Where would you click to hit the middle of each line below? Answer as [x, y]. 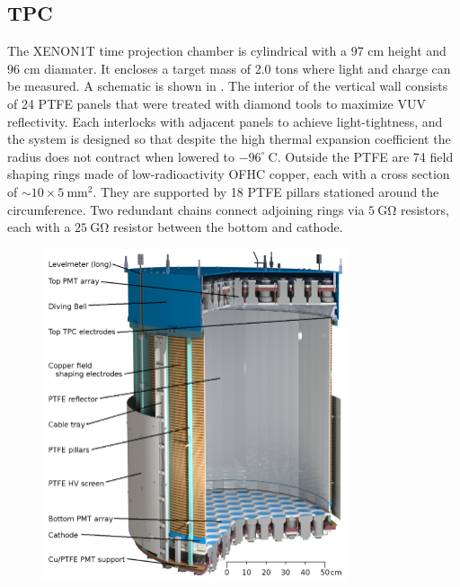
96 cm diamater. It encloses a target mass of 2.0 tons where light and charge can [229, 68]
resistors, [425, 209]
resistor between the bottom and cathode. [228, 227]
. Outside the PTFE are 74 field [365, 156]
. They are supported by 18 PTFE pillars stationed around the [266, 191]
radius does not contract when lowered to [121, 156]
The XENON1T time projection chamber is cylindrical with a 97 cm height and [227, 51]
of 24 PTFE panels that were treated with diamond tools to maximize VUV [217, 103]
